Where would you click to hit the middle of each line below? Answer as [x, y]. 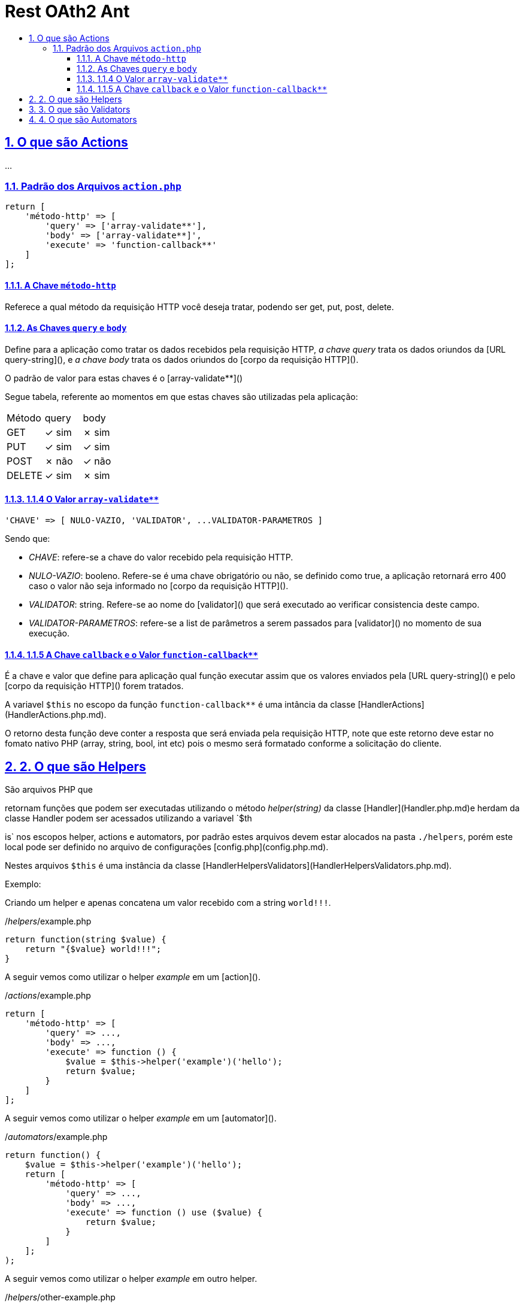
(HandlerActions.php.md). [56, 715]
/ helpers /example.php [48, 921]
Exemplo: [23, 884]
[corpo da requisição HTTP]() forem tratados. [94, 686]
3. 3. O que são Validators [80, 109]
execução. [49, 633]
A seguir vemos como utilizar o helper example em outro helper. [131, 1279]
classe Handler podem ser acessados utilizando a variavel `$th [128, 818]
